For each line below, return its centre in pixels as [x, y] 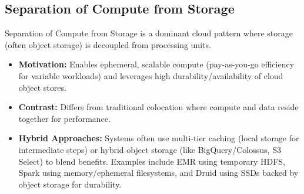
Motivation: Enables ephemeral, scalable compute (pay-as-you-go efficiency [156, 64]
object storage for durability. [70, 184]
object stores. [42, 87]
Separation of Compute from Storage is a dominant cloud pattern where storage [149, 33]
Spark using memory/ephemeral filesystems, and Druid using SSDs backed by [158, 173]
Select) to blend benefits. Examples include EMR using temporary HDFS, [152, 161]
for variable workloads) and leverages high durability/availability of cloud [151, 75]
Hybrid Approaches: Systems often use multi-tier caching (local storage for [159, 138]
